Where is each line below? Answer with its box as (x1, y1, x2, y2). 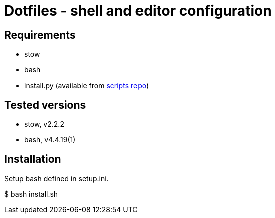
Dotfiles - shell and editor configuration (4, 2, 272, 19)
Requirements (4, 28, 76, 41)
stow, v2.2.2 (24, 120, 64, 129)
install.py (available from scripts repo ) (24, 81, 149, 90)
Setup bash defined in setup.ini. (4, 174, 109, 183)
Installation (4, 153, 61, 166)
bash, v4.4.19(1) (24, 135, 76, 144)
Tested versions (4, 98, 86, 111)
